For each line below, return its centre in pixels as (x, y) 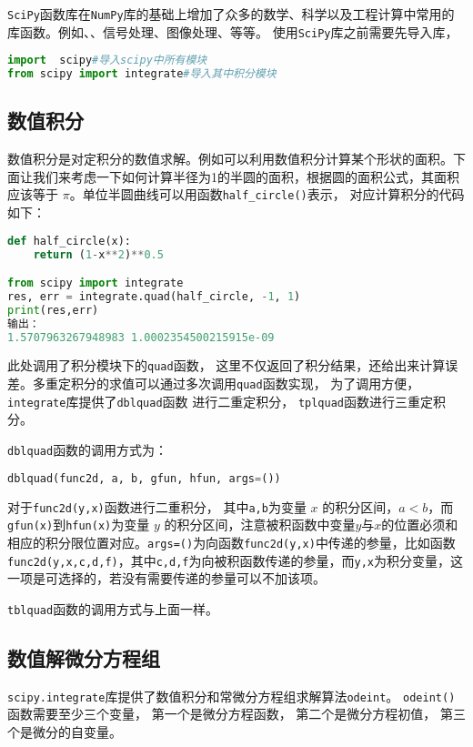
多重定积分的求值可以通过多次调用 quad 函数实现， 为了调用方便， (226, 384)
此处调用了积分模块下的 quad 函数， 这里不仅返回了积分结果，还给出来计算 (226, 365)
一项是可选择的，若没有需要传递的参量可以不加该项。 (166, 578)
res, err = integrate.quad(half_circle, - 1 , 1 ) (154, 296)
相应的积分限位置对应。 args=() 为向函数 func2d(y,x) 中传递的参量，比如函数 (231, 542)
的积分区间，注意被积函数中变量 (260, 525)
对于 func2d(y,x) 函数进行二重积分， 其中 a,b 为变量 (157, 506)
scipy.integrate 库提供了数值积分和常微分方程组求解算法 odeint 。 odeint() (231, 696)
